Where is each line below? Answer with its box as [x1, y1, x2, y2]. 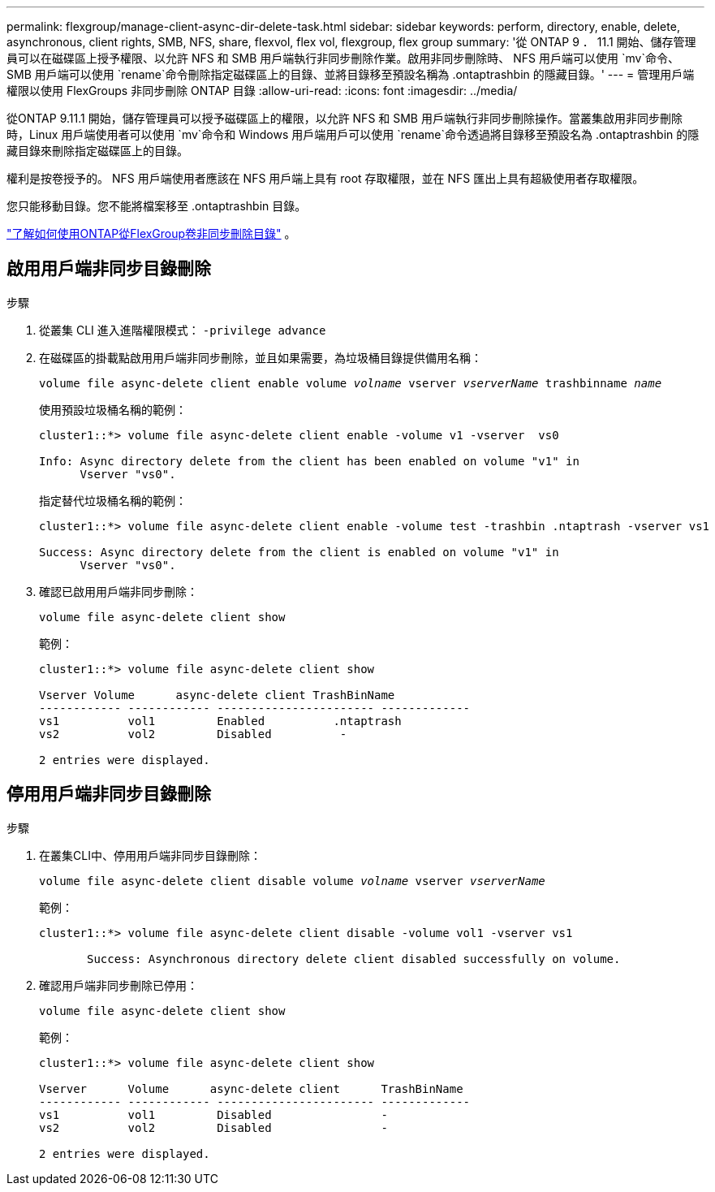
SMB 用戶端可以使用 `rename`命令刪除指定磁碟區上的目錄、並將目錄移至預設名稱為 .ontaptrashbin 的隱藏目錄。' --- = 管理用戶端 [6, 67, 695, 81]
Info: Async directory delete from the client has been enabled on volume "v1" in [39, 454, 579, 468]
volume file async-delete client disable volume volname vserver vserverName [39, 874, 545, 888]
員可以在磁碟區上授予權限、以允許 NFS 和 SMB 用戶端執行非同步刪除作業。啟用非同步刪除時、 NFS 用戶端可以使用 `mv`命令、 [6, 51, 679, 65]
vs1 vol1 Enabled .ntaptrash [39, 714, 402, 728]
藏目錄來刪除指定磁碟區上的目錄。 [6, 144, 188, 158]
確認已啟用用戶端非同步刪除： [39, 584, 198, 598]
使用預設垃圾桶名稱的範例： [39, 402, 187, 417]
